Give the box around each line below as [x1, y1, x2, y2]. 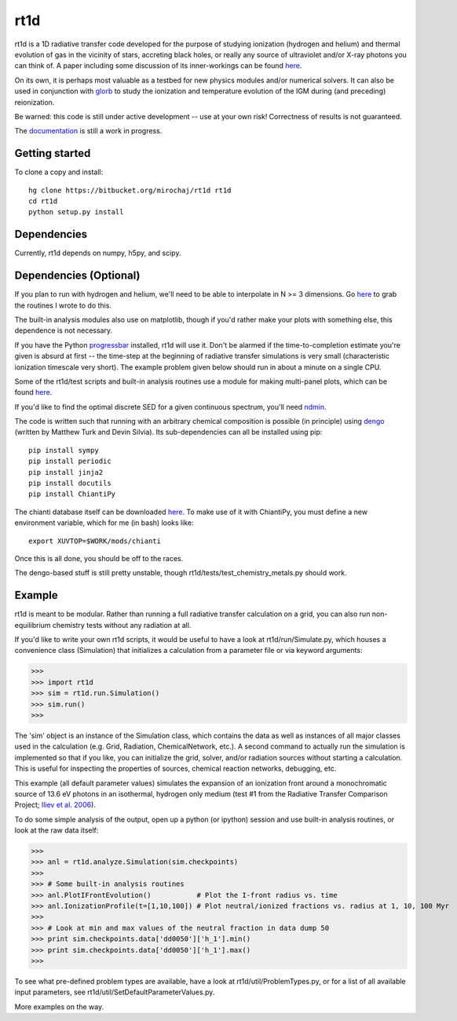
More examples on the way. [14, 1001, 104, 1012]
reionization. [14, 97, 55, 107]
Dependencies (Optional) [14, 269, 141, 283]
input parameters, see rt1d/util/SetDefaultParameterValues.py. [14, 987, 215, 997]
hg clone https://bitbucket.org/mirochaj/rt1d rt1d [28, 185, 232, 195]
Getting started [14, 147, 91, 160]
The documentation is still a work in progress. [14, 126, 163, 136]
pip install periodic [28, 457, 112, 466]
